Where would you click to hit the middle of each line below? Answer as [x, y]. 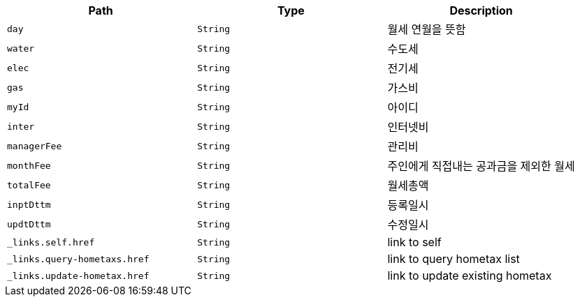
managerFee [35, 146]
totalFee [29, 185]
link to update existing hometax [470, 275]
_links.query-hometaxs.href [78, 259]
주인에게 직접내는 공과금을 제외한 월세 [481, 166]
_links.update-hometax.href [78, 275]
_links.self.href [51, 242]
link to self [414, 242]
